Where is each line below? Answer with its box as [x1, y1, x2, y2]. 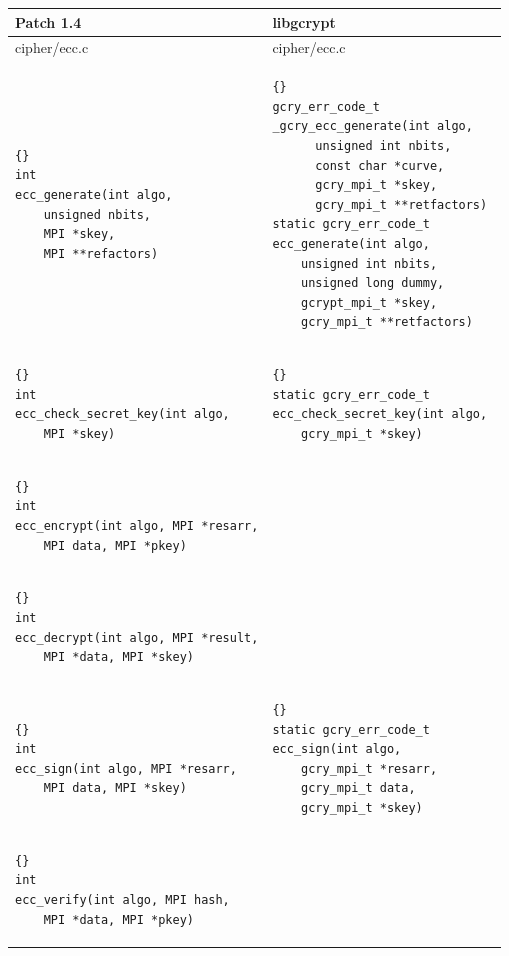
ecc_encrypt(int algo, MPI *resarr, [15, 518, 259, 533]
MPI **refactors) [43, 246, 159, 261]
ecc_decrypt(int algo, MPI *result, [15, 630, 259, 645]
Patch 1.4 [15, 11, 82, 32]
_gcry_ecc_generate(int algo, [272, 119, 473, 134]
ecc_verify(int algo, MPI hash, [15, 893, 230, 908]
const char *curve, [315, 158, 445, 173]
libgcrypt [272, 11, 336, 32]
